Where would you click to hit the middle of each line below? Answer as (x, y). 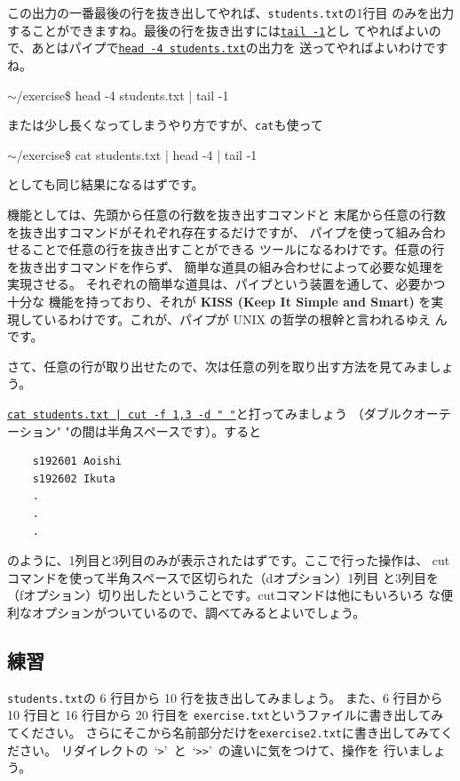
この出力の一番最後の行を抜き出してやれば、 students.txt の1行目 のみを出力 (231, 12)
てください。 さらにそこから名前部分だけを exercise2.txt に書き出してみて (224, 733)
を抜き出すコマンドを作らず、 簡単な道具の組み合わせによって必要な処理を (226, 266)
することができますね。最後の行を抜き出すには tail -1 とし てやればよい (218, 30)
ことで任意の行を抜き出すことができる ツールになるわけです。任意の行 (238, 249)
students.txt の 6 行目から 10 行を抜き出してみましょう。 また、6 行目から (225, 697)
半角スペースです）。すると (184, 430)
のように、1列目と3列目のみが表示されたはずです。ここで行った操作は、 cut (229, 560)
